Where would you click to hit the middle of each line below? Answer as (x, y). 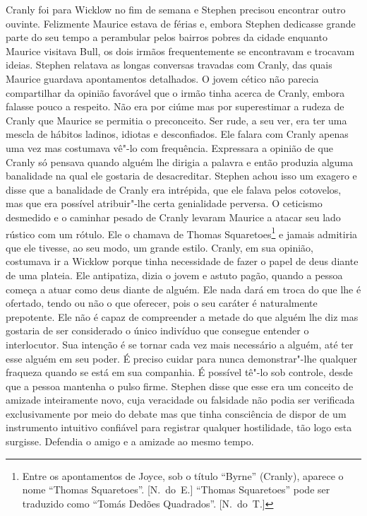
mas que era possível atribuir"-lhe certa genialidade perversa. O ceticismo (164, 203)
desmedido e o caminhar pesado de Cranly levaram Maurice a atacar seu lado (173, 217)
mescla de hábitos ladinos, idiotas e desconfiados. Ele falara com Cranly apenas (177, 134)
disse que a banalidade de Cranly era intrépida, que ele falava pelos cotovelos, (174, 189)
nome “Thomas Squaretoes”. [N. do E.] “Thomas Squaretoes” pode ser (176, 489)
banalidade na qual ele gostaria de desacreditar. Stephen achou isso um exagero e (181, 176)
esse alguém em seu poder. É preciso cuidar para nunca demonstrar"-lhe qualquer (182, 358)
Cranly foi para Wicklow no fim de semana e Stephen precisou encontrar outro (176, 9)
